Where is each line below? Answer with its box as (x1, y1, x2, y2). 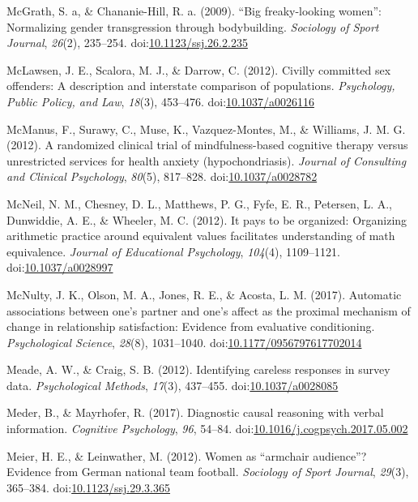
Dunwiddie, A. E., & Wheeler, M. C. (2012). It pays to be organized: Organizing (6, 211, 407, 228)
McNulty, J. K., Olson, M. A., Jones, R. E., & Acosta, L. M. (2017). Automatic (6, 285, 402, 302)
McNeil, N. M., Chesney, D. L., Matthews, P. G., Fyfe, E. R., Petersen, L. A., (6, 195, 392, 212)
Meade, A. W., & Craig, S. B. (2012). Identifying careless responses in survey (6, 361, 390, 378)
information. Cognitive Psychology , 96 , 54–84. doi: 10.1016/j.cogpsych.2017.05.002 (6, 420, 408, 437)
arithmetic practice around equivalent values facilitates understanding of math (6, 227, 395, 244)
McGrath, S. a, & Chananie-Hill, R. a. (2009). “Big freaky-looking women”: (6, 2, 382, 19)
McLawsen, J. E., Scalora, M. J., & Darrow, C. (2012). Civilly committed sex (6, 61, 391, 78)
